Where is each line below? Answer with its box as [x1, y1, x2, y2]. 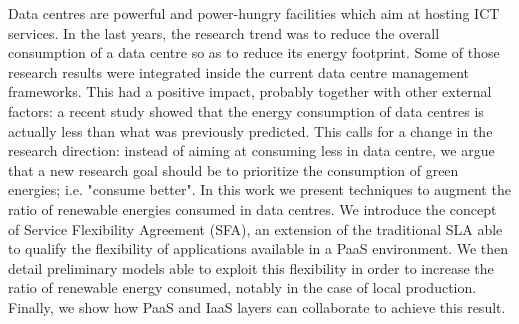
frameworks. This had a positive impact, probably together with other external [8, 81, 492, 102]
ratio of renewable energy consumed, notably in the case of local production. [8, 277, 477, 298]
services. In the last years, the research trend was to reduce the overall [8, 22, 440, 43]
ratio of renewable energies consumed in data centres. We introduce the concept [8, 198, 497, 219]
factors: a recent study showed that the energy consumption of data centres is [8, 100, 484, 121]
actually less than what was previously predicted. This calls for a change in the [8, 120, 493, 141]
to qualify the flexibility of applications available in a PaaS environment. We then [8, 238, 509, 259]
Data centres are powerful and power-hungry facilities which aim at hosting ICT [8, 3, 500, 23]
